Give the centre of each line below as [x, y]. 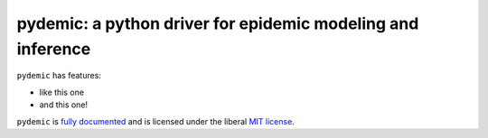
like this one [62, 92]
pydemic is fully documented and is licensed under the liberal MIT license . [156, 121]
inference [54, 49]
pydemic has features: [59, 76]
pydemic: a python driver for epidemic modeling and [218, 23]
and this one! [64, 105]
